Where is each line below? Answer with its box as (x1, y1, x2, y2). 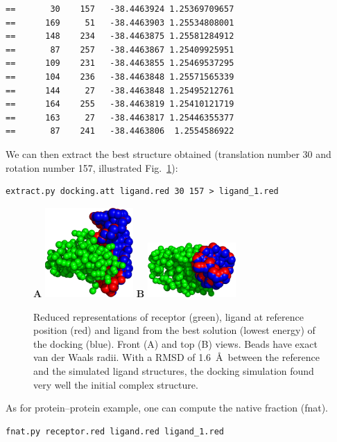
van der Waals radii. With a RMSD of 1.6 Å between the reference (33, 350, 320, 364)
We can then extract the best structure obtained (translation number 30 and (6, 146, 331, 161)
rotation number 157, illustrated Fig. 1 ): (6, 160, 178, 175)
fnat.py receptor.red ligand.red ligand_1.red (6, 426, 224, 436)
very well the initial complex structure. (33, 377, 198, 391)
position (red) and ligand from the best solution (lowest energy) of (33, 323, 316, 337)
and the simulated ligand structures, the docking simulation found (33, 363, 314, 378)
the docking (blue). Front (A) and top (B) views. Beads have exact (33, 336, 318, 351)
